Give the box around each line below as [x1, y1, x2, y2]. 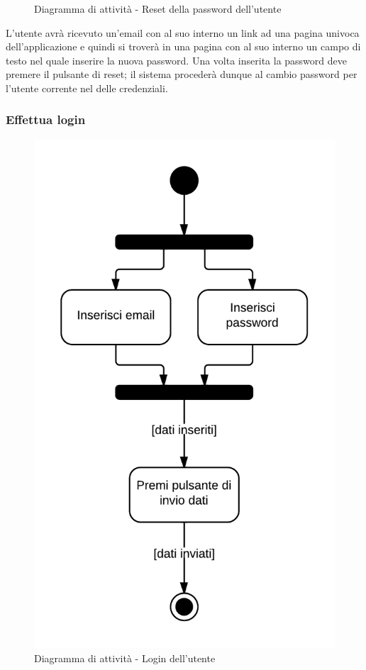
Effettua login [6, 111, 86, 128]
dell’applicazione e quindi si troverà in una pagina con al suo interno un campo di [6, 39, 361, 54]
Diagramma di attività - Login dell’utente [34, 651, 216, 666]
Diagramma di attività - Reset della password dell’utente [34, 1, 282, 16]
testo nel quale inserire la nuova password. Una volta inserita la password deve [6, 52, 347, 67]
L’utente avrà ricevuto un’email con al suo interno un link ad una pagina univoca [6, 25, 360, 40]
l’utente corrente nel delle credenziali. [6, 80, 168, 95]
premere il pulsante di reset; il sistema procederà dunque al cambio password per [6, 67, 357, 82]
